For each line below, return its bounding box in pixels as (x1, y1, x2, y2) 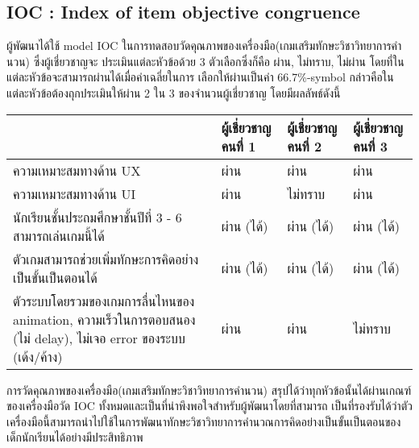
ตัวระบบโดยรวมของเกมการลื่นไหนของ (13, 291, 195, 310)
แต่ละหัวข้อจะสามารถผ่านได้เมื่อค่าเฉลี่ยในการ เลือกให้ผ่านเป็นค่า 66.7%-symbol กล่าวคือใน (6, 68, 394, 85)
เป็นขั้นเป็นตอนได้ (13, 268, 97, 287)
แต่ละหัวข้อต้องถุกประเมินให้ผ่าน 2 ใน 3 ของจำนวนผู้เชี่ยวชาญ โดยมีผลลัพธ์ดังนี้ (6, 84, 341, 101)
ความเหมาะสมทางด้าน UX (13, 160, 141, 180)
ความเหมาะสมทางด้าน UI (13, 184, 136, 203)
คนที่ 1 (221, 136, 256, 156)
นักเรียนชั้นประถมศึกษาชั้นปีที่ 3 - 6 (13, 207, 182, 226)
